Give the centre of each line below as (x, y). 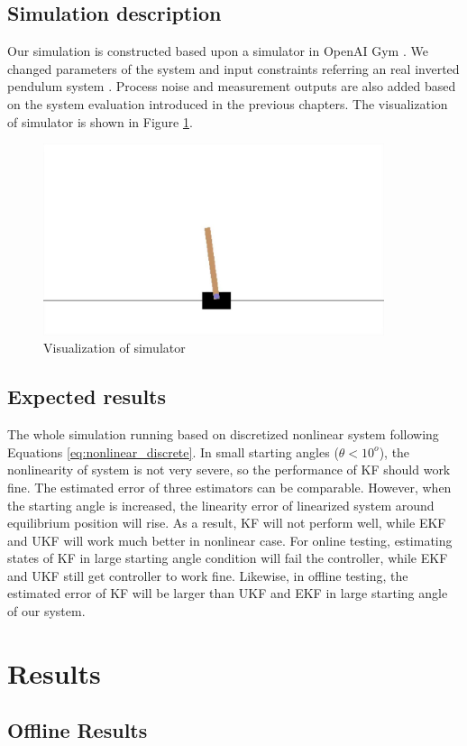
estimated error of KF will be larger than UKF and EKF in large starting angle (228, 593)
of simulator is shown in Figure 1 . (100, 121)
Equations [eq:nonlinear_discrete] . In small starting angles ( (173, 451)
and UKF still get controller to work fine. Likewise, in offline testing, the (208, 575)
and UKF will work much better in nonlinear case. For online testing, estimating (230, 540)
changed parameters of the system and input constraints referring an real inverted (233, 68)
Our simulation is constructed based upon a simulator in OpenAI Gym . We (218, 51)
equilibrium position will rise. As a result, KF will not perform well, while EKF (227, 523)
